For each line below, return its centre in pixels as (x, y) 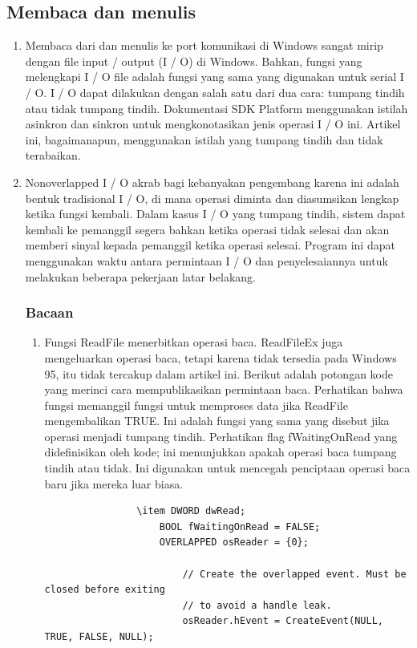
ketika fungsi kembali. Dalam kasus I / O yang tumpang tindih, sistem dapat (215, 214)
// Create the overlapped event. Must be (294, 574)
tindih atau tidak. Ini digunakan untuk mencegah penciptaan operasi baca (227, 468)
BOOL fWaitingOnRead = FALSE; (240, 526)
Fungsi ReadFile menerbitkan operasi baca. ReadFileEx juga (194, 342)
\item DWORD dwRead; (191, 511)
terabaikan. (53, 155)
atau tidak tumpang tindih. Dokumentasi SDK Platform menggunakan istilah (217, 108)
